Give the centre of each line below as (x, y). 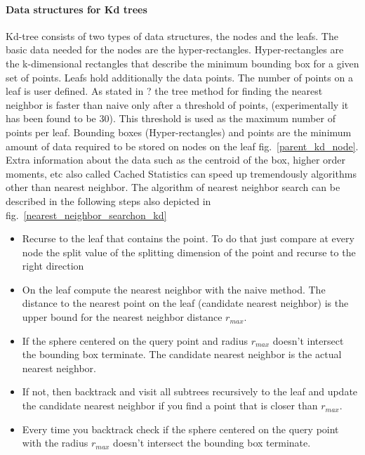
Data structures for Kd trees (77, 9)
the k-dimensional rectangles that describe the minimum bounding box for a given (182, 63)
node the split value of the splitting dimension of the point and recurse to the (189, 252)
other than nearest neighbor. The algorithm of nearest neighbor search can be (173, 187)
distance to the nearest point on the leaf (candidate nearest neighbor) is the (185, 303)
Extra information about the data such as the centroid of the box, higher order (176, 160)
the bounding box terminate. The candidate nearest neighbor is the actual (182, 354)
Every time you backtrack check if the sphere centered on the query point (180, 429)
